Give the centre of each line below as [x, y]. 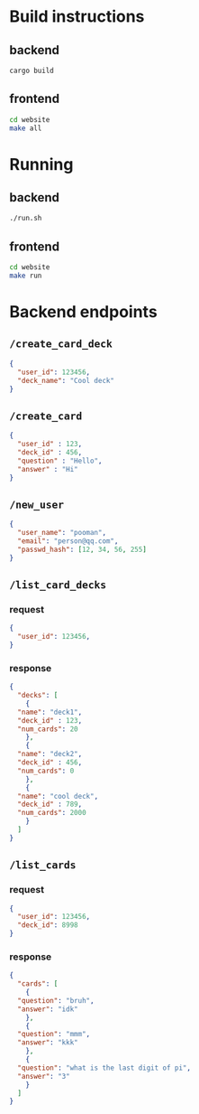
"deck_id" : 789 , [50, 805]
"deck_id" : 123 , [50, 720]
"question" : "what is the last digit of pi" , [104, 1068]
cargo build [32, 70]
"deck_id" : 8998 [48, 925]
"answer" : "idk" [48, 1009]
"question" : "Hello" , [60, 461]
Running [41, 164]
